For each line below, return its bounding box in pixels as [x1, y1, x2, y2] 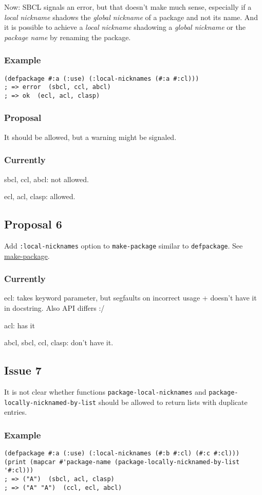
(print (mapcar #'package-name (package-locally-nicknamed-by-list [4, 458, 240, 466]
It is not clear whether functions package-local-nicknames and [4, 386, 207, 397]
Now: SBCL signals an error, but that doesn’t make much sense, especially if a [4, 2, 252, 12]
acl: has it [4, 320, 35, 330]
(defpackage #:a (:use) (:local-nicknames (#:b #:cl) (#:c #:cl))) [4, 450, 240, 457]
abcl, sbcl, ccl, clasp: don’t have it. [4, 337, 114, 348]
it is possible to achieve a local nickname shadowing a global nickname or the [4, 22, 246, 32]
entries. [4, 406, 27, 417]
